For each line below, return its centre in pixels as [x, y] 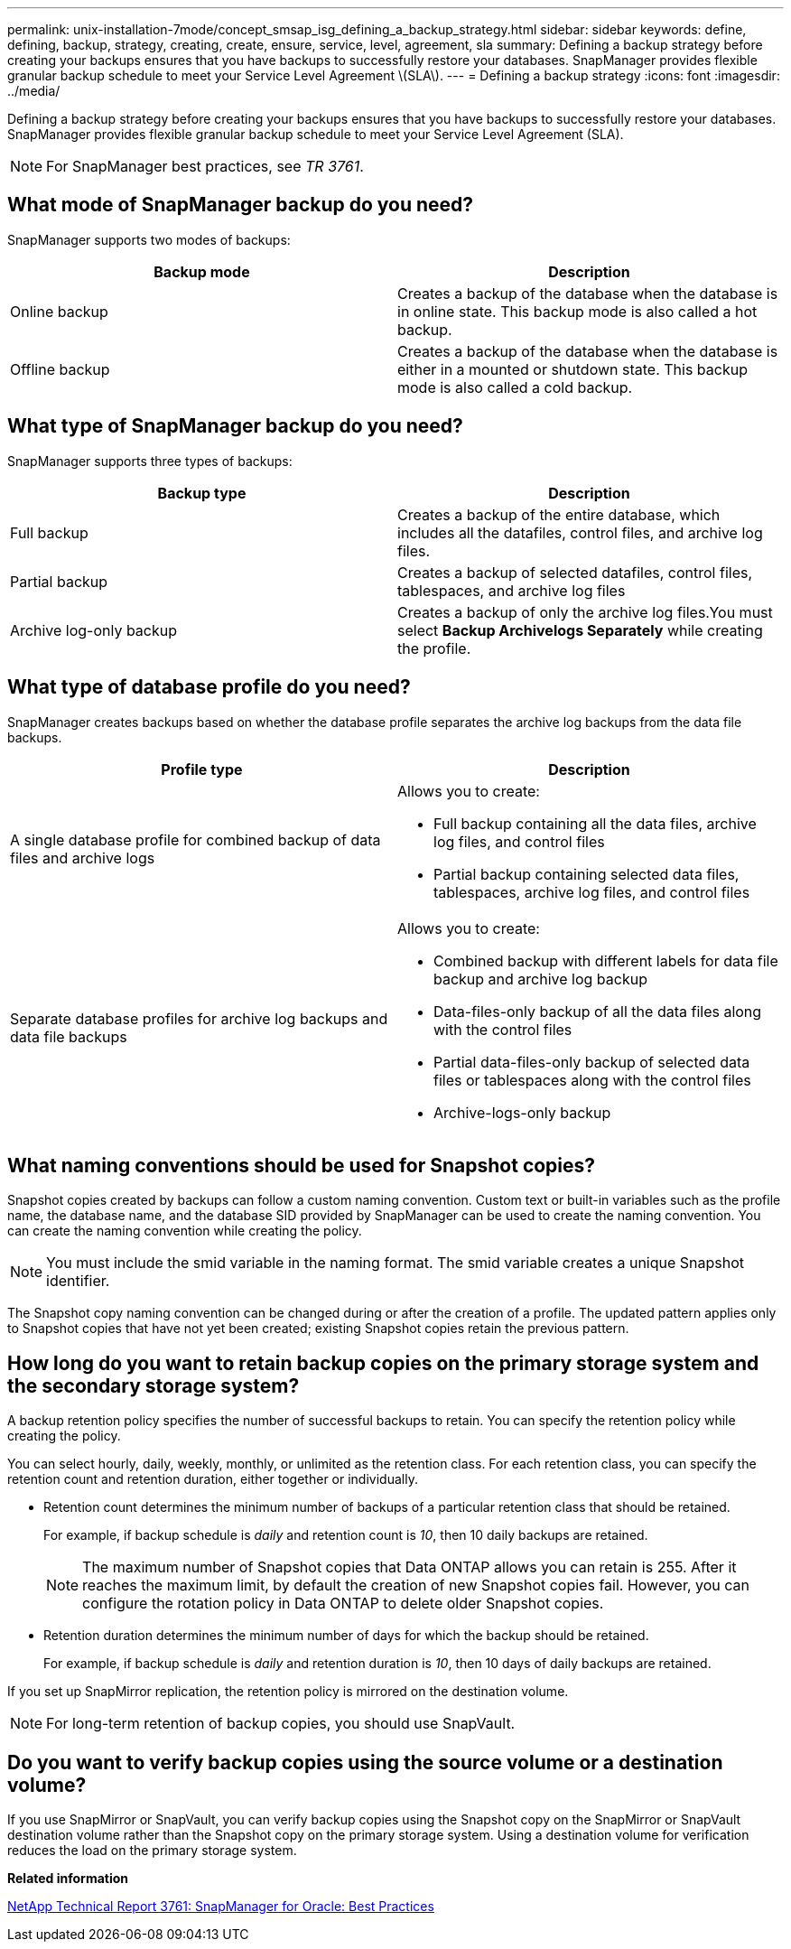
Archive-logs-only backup [522, 1112]
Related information [68, 1879]
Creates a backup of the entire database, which [559, 514]
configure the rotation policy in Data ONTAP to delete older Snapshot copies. [343, 1604]
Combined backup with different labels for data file [606, 961]
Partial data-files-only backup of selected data [592, 1062]
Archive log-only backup [94, 630]
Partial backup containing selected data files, [586, 874]
